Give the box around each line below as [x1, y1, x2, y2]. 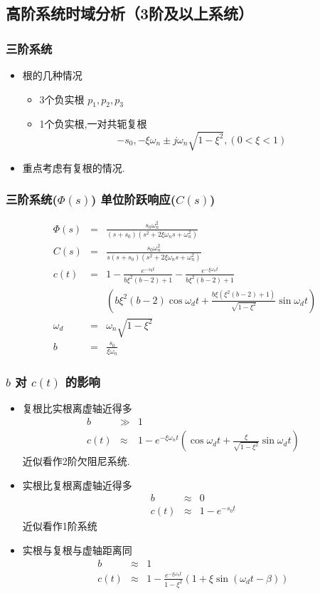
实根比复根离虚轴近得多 [22, 477, 132, 492]
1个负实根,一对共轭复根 [39, 116, 147, 131]
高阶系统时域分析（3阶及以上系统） [6, 2, 254, 24]
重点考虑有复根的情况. [22, 160, 125, 175]
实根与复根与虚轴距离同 [22, 543, 132, 558]
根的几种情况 [22, 68, 82, 82]
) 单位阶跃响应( [90, 190, 176, 208]
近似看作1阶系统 [22, 518, 97, 533]
